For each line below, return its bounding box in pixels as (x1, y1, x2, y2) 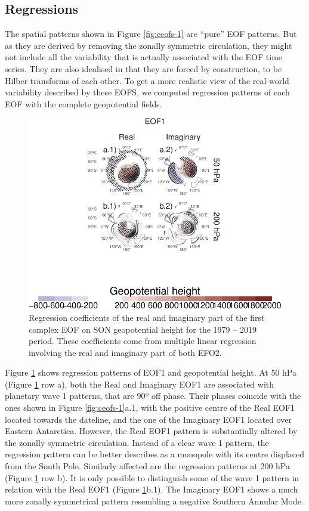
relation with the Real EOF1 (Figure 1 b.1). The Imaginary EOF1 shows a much (5, 483, 298, 495)
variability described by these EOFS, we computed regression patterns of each (5, 86, 290, 98)
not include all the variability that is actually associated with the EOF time (5, 51, 283, 63)
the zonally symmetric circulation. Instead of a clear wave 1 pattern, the (5, 436, 269, 448)
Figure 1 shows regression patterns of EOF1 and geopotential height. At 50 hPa (5, 366, 296, 379)
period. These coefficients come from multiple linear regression (29, 335, 257, 347)
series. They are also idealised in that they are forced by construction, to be (5, 62, 282, 75)
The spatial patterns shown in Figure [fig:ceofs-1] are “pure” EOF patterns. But (5, 27, 297, 40)
